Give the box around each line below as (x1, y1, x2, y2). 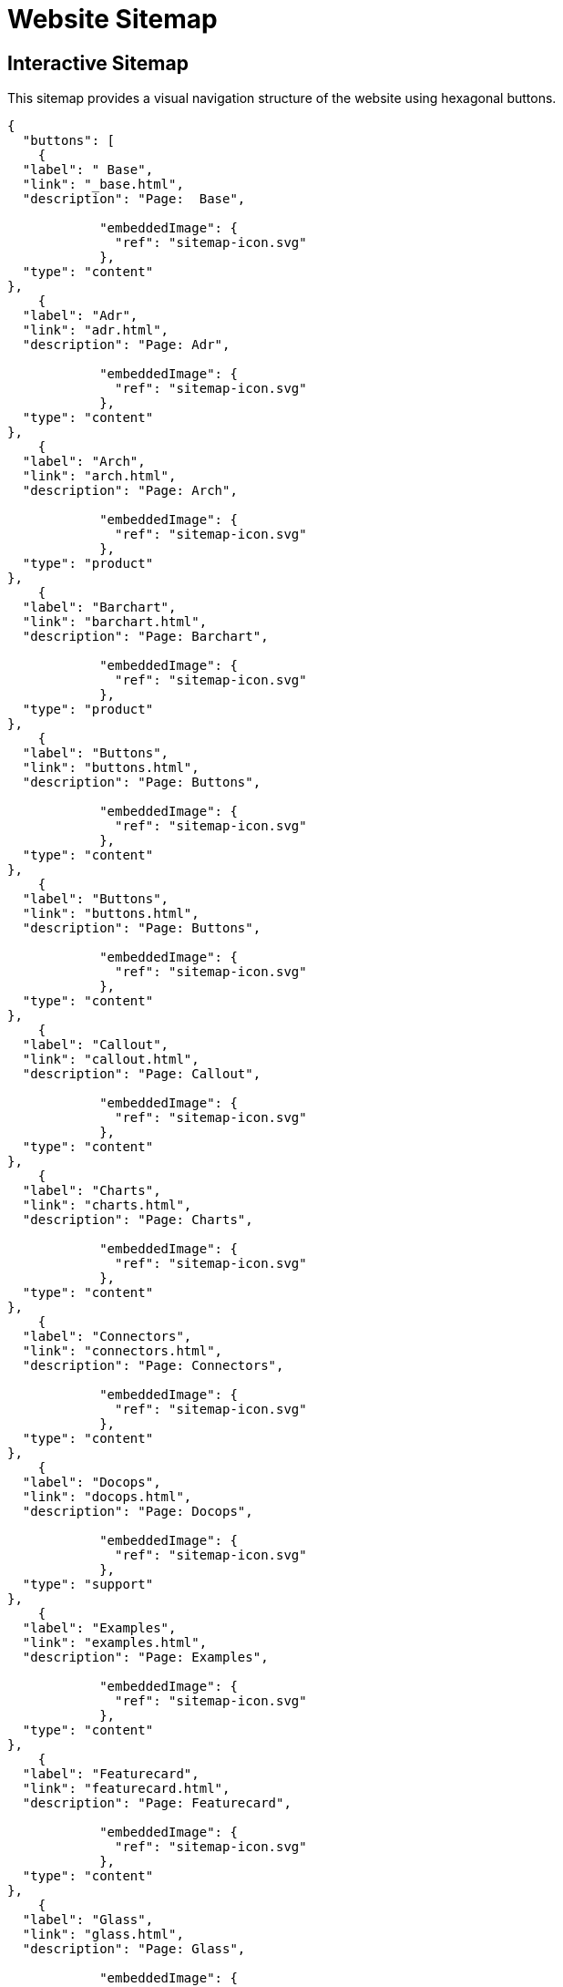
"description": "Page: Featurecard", (22, 1796, 292, 1811)
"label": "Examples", (22, 1621, 177, 1636)
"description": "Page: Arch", (22, 483, 238, 499)
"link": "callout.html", (22, 1052, 200, 1067)
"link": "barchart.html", (22, 614, 208, 630)
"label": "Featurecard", (22, 1766, 200, 1782)
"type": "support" (22, 1577, 154, 1592)
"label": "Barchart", (22, 600, 177, 615)
